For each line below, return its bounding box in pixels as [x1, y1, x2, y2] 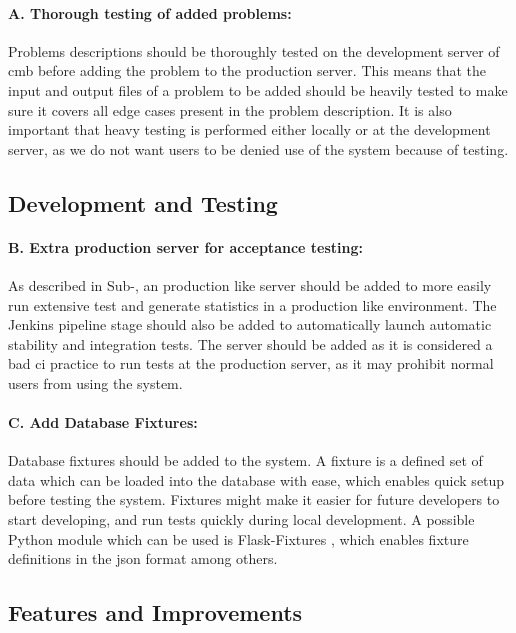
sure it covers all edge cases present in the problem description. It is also [8, 99, 452, 120]
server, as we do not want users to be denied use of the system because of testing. [8, 138, 509, 159]
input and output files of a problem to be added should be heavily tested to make [8, 79, 508, 100]
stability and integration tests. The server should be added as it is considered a [8, 333, 493, 354]
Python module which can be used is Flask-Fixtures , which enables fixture [8, 528, 469, 549]
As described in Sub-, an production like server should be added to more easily [8, 274, 492, 295]
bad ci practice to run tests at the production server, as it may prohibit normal [8, 353, 494, 374]
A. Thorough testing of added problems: [8, 2, 292, 23]
